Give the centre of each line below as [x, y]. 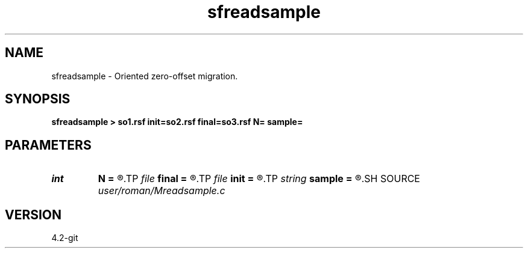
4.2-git [65, 238]
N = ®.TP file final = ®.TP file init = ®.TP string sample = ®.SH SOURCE [259, 179]
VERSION [33, 215]
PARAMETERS [48, 145]
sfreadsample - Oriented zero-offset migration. [145, 76]
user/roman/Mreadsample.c [162, 191]
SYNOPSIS [38, 99]
